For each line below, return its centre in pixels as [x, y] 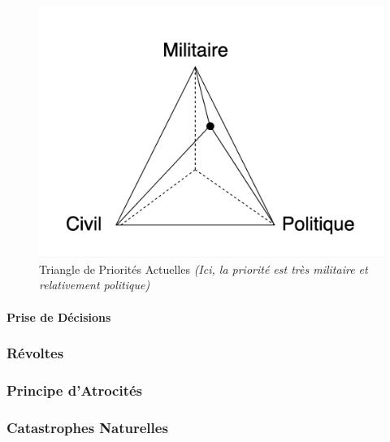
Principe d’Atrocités [75, 390]
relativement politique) [95, 285]
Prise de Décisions [59, 316]
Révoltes [35, 353]
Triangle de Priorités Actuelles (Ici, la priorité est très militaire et [204, 269]
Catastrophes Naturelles [87, 427]
